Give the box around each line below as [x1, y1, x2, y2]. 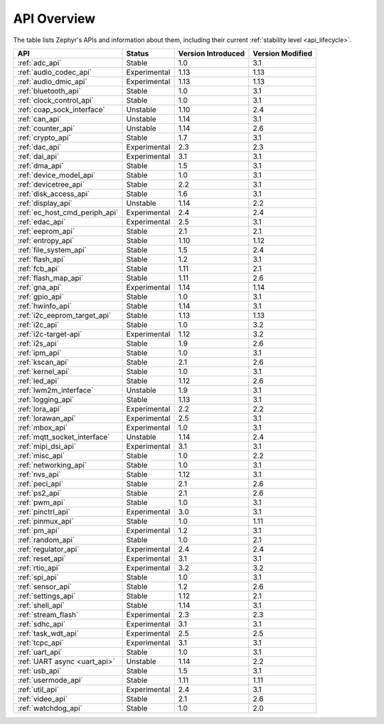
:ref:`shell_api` [17, 600, 65, 610]
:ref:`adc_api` [17, 58, 62, 68]
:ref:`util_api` [17, 684, 60, 694]
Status [126, 48, 149, 58]
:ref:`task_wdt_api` [17, 628, 80, 638]
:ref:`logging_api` [17, 394, 75, 404]
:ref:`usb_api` [17, 666, 62, 676]
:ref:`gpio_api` [17, 291, 64, 301]
